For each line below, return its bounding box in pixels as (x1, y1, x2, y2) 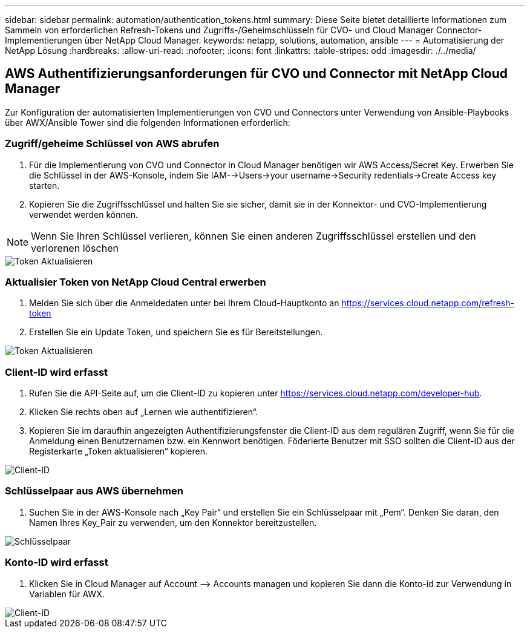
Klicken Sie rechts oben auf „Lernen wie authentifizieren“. (29, 407, 258, 418)
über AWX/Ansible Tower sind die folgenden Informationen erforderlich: (5, 117, 290, 128)
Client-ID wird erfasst (5, 366, 108, 378)
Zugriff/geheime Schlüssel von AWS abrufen (5, 137, 220, 150)
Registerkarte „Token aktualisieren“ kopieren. (29, 446, 208, 457)
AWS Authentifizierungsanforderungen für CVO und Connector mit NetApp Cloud (5, 66, 508, 82)
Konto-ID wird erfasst (5, 556, 108, 569)
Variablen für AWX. (29, 588, 105, 599)
